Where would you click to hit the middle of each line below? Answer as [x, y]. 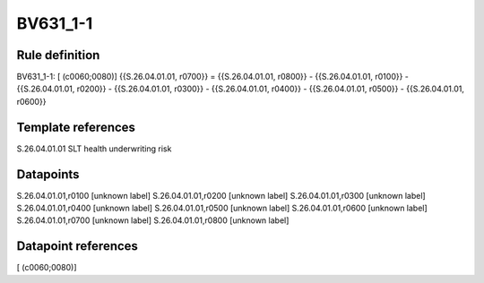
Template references [76, 127]
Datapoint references [78, 246]
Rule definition [58, 55]
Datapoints [48, 174]
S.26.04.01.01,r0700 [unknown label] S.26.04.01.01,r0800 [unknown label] [153, 220]
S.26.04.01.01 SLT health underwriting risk [94, 149]
